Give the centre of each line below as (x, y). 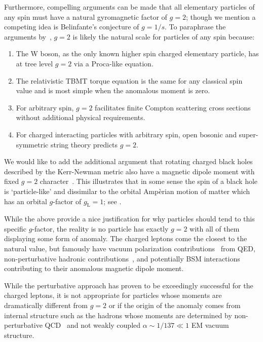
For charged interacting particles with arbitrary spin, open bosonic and (126, 134)
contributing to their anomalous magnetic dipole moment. (94, 268)
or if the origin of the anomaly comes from (175, 305)
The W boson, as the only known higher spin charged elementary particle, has (137, 53)
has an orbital (26, 201)
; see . (112, 201)
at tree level (34, 63)
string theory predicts (84, 144)
